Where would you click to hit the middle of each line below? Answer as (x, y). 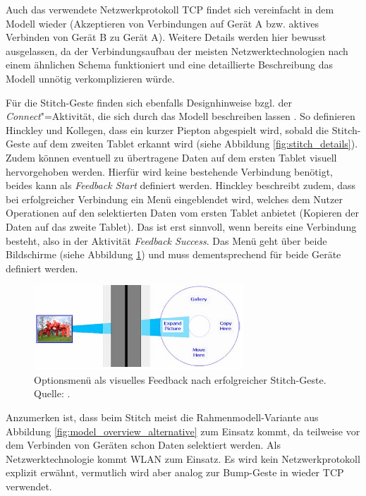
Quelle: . (52, 393)
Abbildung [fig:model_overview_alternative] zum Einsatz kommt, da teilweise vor (183, 431)
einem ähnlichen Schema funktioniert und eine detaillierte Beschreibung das (170, 65)
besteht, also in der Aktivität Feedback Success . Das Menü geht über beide (166, 240)
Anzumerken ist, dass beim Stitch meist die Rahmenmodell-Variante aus (162, 417)
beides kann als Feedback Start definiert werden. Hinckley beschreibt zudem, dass (181, 185)
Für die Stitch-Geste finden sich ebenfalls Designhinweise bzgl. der (149, 102)
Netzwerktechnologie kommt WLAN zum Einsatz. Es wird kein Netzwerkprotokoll (183, 458)
